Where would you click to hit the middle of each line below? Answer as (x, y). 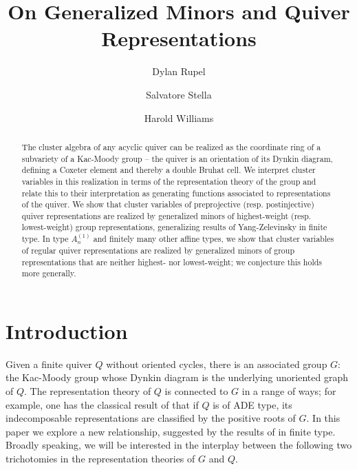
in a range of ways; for (289, 391)
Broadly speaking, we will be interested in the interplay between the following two (179, 445)
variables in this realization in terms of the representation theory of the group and (169, 181)
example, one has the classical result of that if (102, 404)
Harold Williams (179, 118)
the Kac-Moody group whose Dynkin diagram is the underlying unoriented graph (177, 377)
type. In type (45, 239)
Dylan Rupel (179, 71)
